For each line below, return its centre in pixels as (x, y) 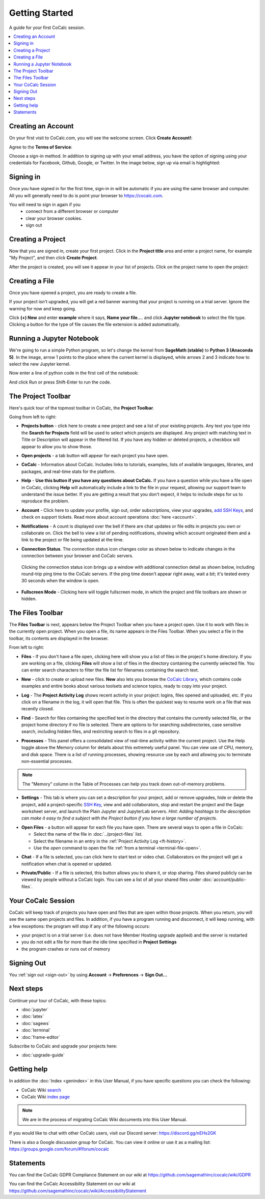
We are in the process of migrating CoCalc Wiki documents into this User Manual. (105, 1119)
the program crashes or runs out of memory (66, 949)
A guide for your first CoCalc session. (47, 28)
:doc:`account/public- (224, 879)
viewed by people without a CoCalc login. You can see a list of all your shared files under (111, 879)
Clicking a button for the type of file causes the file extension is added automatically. (95, 324)
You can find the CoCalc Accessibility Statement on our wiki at (72, 1184)
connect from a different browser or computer (72, 211)
